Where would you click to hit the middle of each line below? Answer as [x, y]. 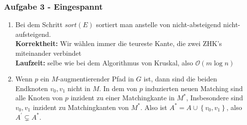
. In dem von [118, 88]
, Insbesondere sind [214, 98]
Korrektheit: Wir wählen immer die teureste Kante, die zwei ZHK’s [119, 43]
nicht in [79, 88]
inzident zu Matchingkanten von [81, 107]
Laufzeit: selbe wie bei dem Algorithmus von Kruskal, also [104, 62]
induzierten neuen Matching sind [194, 88]
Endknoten [32, 88]
